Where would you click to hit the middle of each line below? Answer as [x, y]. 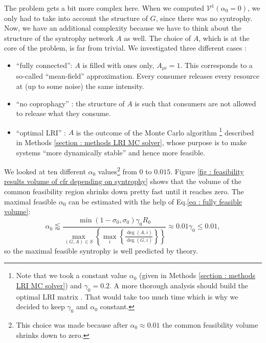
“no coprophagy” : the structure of [70, 103]
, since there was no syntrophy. [204, 18]
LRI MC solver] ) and [49, 285]
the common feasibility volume [210, 324]
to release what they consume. [63, 113]
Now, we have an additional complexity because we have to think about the [123, 28]
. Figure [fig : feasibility [207, 171]
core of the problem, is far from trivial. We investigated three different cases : [125, 48]
